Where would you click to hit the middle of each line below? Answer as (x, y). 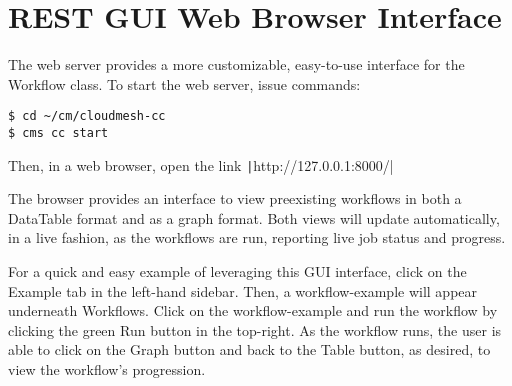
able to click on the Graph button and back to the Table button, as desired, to (249, 349)
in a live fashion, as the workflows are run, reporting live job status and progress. (257, 237)
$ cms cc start (58, 132)
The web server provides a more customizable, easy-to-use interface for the (236, 64)
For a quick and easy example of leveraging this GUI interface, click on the (237, 271)
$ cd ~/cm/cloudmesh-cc (87, 116)
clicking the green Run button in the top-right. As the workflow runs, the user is (255, 329)
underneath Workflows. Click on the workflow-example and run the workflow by (253, 310)
